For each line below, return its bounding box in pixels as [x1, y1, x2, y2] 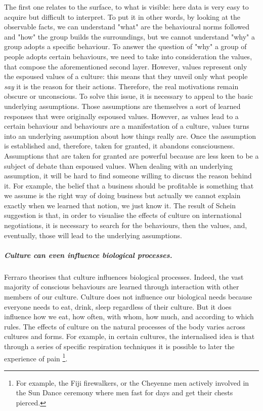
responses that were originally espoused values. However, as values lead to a [4, 110, 239, 121]
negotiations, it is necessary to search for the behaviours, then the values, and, [4, 220, 247, 231]
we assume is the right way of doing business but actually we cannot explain [4, 190, 241, 201]
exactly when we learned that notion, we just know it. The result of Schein [4, 200, 236, 210]
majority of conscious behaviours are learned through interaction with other [4, 281, 239, 292]
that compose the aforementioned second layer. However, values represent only [4, 61, 247, 71]
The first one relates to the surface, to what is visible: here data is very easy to [4, 2, 249, 12]
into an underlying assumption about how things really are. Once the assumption [4, 130, 256, 141]
